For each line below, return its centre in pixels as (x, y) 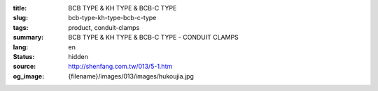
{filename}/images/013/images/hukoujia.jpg (131, 76)
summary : (28, 38)
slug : (20, 18)
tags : (21, 27)
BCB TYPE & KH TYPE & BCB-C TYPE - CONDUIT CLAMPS (154, 38)
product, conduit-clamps (104, 27)
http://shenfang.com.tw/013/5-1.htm (120, 67)
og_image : (29, 76)
